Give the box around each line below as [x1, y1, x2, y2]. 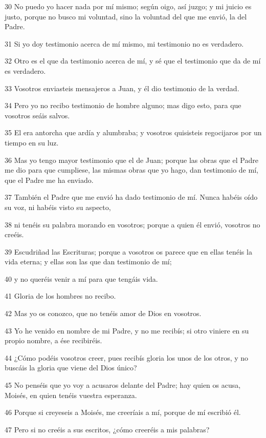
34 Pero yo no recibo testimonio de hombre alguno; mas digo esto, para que [5, 100, 241, 111]
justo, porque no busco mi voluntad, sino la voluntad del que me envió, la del [5, 11, 247, 22]
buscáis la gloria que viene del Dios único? [5, 362, 137, 373]
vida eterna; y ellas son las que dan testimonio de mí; [5, 256, 172, 267]
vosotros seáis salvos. [5, 110, 70, 120]
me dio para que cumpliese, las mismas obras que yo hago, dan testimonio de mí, [5, 164, 258, 175]
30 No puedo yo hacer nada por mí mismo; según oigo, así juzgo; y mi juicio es [5, 1, 252, 11]
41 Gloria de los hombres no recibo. [5, 290, 116, 301]
